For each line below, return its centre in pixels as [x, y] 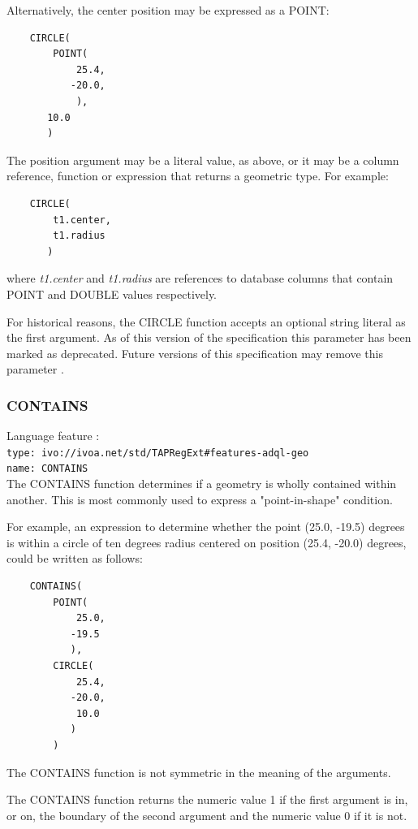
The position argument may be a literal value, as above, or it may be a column [203, 160]
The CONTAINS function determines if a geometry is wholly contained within [202, 483]
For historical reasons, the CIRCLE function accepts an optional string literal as [206, 321]
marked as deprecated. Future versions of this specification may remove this [195, 353]
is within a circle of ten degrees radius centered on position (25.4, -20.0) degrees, [207, 542]
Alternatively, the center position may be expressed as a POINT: [168, 10]
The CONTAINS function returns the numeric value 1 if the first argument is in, [207, 799]
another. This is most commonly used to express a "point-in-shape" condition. [200, 499]
